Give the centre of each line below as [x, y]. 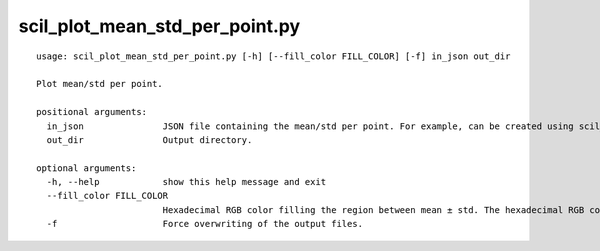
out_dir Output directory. [149, 139]
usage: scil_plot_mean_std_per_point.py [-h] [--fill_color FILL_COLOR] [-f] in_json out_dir [273, 56]
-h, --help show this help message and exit [186, 182]
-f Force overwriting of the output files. [205, 224]
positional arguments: [92, 112]
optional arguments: [86, 168]
